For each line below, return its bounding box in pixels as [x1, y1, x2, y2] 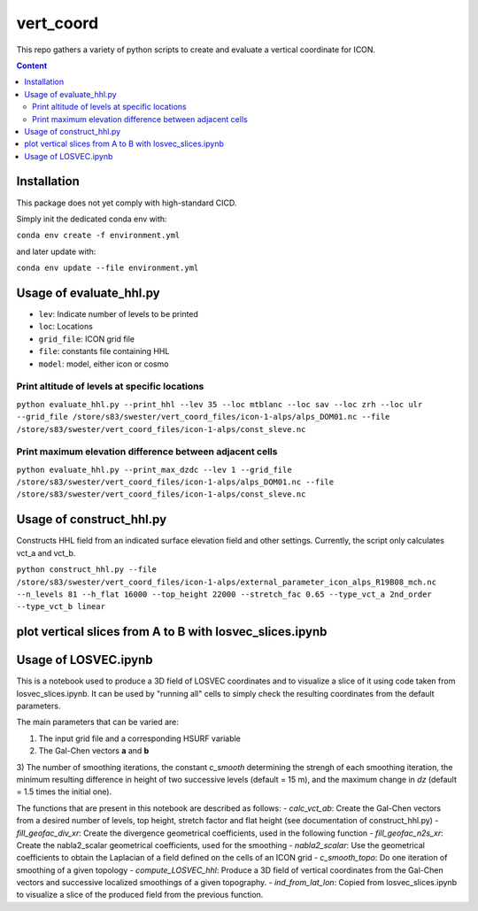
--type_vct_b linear [16, 602, 106, 612]
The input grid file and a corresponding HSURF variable [38, 733, 241, 744]
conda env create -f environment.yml [16, 230, 181, 241]
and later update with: [16, 246, 96, 257]
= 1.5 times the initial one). [16, 786, 112, 797]
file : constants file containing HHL [38, 346, 170, 357]
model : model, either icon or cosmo [38, 359, 169, 369]
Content [16, 60, 48, 71]
